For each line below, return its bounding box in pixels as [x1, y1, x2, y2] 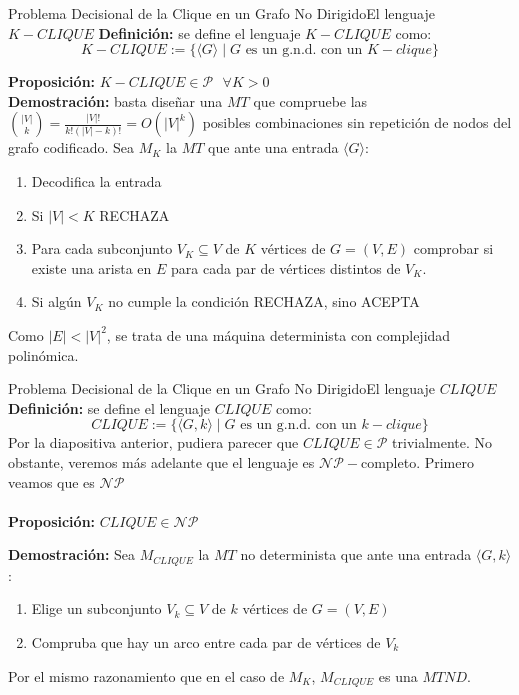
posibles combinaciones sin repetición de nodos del [202, 112, 512, 133]
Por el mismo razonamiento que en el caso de [8, 665, 285, 686]
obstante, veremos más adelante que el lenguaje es [8, 451, 315, 472]
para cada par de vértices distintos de [171, 257, 401, 278]
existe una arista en [31, 257, 152, 278]
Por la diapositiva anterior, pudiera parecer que [8, 432, 299, 453]
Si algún [31, 291, 82, 312]
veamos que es [8, 471, 95, 492]
